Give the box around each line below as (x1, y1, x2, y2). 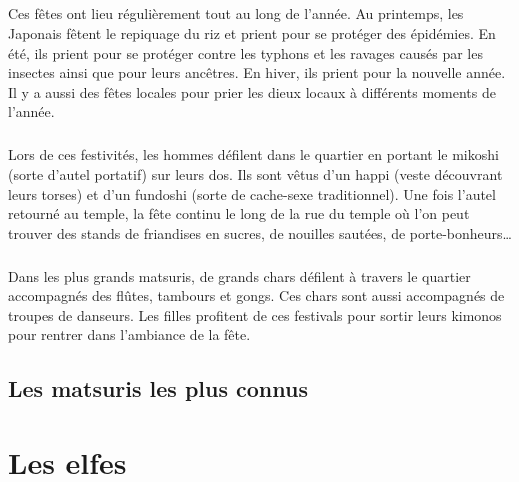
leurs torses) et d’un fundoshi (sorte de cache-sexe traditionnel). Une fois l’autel (8, 183, 496, 204)
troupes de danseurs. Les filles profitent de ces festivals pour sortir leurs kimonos (8, 304, 502, 325)
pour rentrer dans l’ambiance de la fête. (8, 324, 251, 345)
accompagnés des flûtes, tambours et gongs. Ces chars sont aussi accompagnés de (8, 285, 505, 306)
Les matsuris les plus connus (8, 373, 308, 404)
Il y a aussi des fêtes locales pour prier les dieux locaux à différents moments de (8, 81, 496, 102)
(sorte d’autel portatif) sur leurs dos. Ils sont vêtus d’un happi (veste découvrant (8, 163, 503, 184)
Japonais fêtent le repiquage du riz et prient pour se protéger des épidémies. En (8, 22, 496, 43)
